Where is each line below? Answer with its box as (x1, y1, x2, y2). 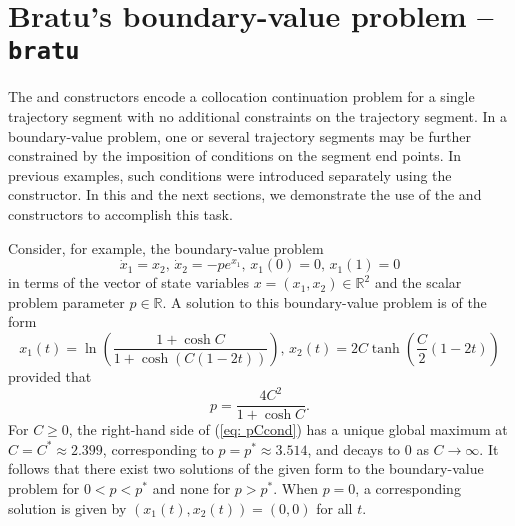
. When (273, 477, 318, 498)
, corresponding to (102, 438, 214, 459)
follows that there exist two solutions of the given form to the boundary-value (8, 458, 484, 479)
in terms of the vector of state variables (8, 272, 250, 293)
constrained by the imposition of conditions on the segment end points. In (8, 145, 462, 166)
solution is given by (8, 497, 127, 518)
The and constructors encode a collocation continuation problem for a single (8, 86, 475, 107)
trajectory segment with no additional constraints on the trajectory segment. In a (8, 106, 508, 127)
